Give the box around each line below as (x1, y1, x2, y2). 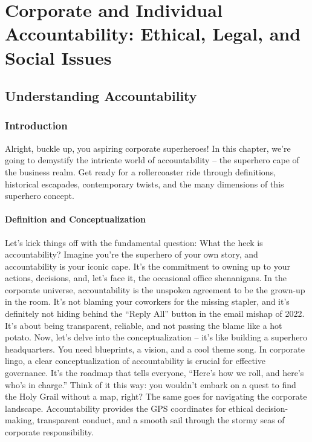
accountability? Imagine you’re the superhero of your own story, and (5, 248, 258, 261)
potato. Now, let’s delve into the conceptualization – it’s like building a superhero (5, 331, 308, 343)
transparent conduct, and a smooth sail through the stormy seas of (37, 414, 285, 426)
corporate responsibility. (5, 426, 94, 438)
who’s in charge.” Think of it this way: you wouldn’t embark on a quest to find (5, 378, 296, 391)
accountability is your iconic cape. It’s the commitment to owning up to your (5, 259, 290, 272)
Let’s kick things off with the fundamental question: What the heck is (5, 236, 263, 249)
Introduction (5, 118, 68, 133)
